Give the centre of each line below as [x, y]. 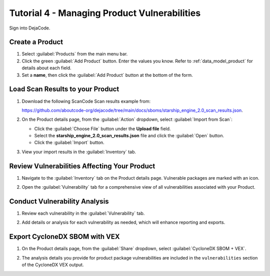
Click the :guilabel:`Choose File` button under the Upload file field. [102, 129]
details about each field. [47, 68]
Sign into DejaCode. [30, 28]
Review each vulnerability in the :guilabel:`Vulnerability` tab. [83, 213]
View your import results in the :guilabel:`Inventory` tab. [79, 152]
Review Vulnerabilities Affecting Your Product [82, 166]
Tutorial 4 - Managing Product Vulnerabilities [105, 13]
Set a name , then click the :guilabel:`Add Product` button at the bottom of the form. [107, 75]
